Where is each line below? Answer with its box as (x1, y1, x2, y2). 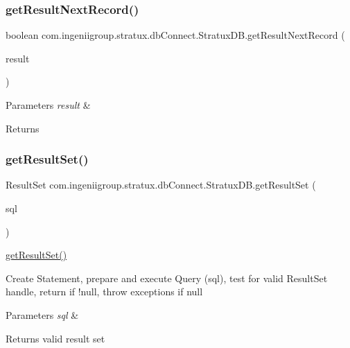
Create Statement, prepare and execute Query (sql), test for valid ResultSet (6, 270, 328, 285)
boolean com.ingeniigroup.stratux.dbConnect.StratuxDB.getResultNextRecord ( (6, 28, 345, 42)
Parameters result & (6, 98, 91, 112)
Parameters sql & (6, 307, 79, 322)
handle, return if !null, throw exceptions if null (6, 284, 203, 299)
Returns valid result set (6, 331, 105, 345)
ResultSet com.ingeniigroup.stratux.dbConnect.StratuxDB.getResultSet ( (6, 177, 316, 192)
